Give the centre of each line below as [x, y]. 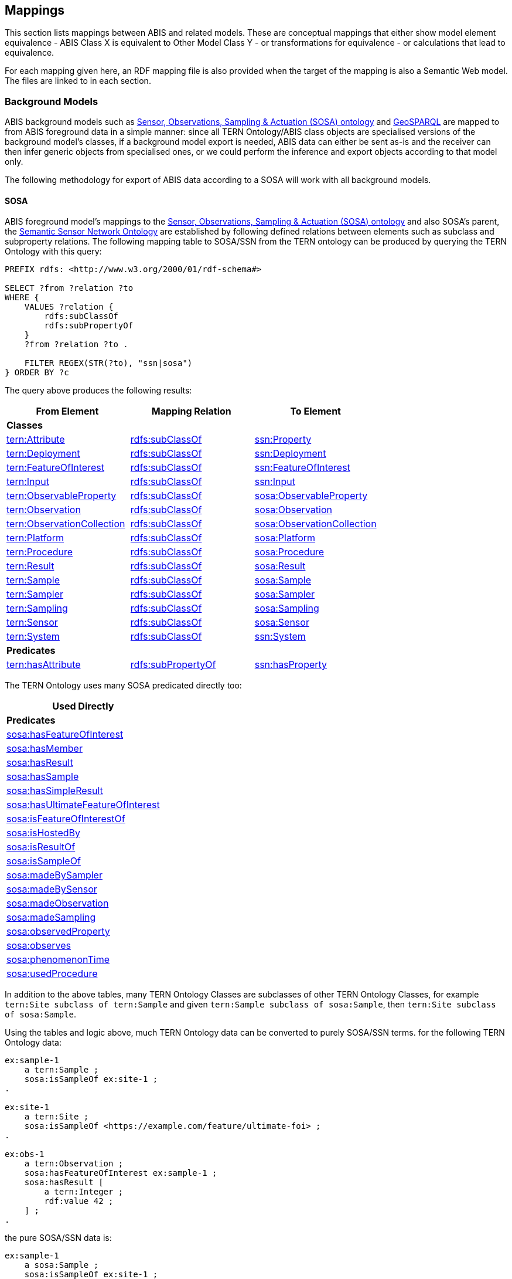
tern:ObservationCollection [66, 524]
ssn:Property [283, 440]
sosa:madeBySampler [54, 875]
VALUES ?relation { [69, 307]
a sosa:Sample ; [62, 1265]
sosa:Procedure [289, 552]
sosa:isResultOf [41, 847]
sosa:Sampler [285, 594]
